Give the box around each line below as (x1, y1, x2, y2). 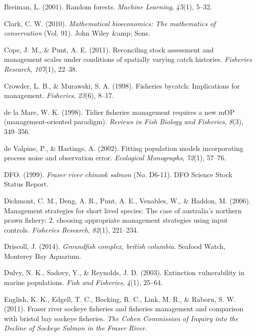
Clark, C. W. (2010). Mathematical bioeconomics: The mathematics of (4, 18, 216, 28)
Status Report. (4, 179, 49, 189)
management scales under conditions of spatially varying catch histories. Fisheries (4, 54, 252, 64)
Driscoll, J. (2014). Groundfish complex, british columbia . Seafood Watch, (4, 241, 226, 251)
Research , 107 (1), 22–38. (4, 63, 78, 74)
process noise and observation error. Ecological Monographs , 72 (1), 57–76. (4, 152, 226, 163)
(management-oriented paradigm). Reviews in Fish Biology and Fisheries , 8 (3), (4, 116, 244, 127)
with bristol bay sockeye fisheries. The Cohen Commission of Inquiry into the (4, 313, 239, 323)
